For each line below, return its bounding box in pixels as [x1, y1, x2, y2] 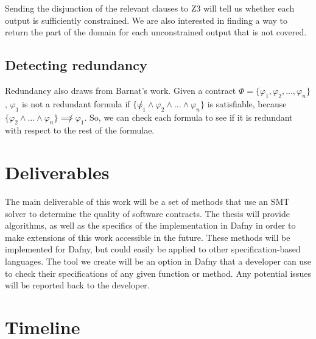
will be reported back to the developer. [5, 279, 150, 291]
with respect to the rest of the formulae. [5, 124, 155, 137]
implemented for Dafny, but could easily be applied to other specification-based [5, 243, 301, 255]
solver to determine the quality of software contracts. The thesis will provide [5, 207, 290, 219]
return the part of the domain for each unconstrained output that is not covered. [5, 26, 307, 38]
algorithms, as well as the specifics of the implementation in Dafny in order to [5, 219, 296, 232]
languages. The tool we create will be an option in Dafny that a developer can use [5, 255, 311, 268]
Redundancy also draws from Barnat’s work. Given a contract [5, 84, 236, 96]
